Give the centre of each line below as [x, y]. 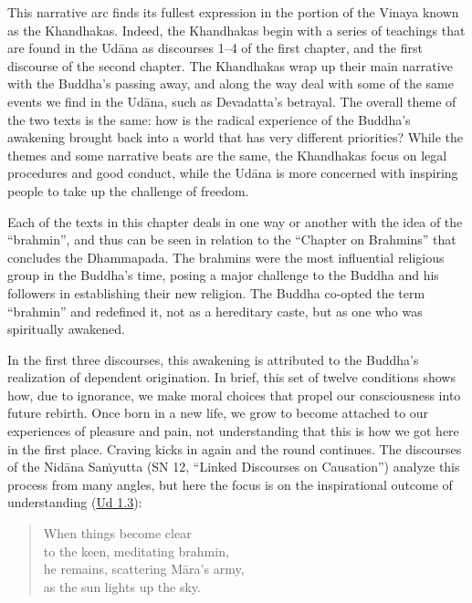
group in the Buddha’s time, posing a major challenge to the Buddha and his [223, 275]
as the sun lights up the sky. [122, 586]
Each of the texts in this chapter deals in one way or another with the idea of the [235, 221]
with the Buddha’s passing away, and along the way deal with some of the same [231, 83]
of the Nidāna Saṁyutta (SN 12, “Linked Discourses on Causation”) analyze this [234, 467]
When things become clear [117, 533]
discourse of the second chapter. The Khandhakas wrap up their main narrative [230, 65]
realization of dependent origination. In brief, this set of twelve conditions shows [231, 377]
